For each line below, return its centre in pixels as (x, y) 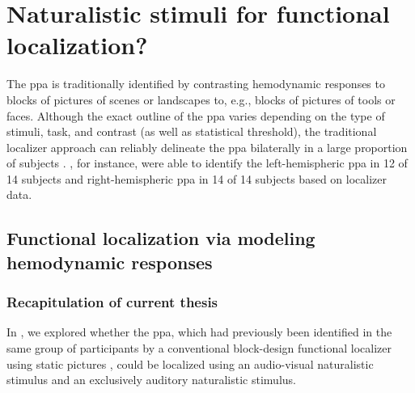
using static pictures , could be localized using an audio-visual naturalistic (190, 363)
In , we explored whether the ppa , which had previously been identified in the (199, 332)
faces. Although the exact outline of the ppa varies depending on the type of (196, 115)
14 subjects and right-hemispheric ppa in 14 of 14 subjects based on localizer (197, 178)
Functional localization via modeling (161, 238)
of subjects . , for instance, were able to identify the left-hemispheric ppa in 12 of (207, 163)
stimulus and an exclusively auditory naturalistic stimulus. (151, 380)
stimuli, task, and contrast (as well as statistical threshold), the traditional (192, 131)
